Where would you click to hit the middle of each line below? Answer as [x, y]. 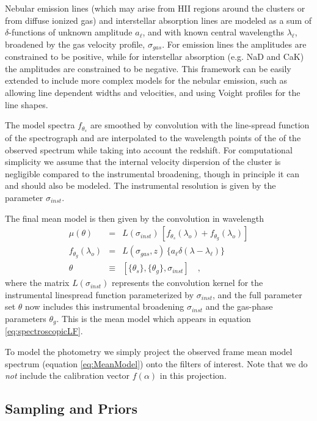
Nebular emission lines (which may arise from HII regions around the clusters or [155, 8]
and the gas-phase [239, 306]
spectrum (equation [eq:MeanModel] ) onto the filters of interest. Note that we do [156, 363]
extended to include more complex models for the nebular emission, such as [146, 80]
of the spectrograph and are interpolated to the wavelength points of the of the [153, 138]
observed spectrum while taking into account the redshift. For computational [149, 149]
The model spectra [40, 125]
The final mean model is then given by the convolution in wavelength [134, 218]
